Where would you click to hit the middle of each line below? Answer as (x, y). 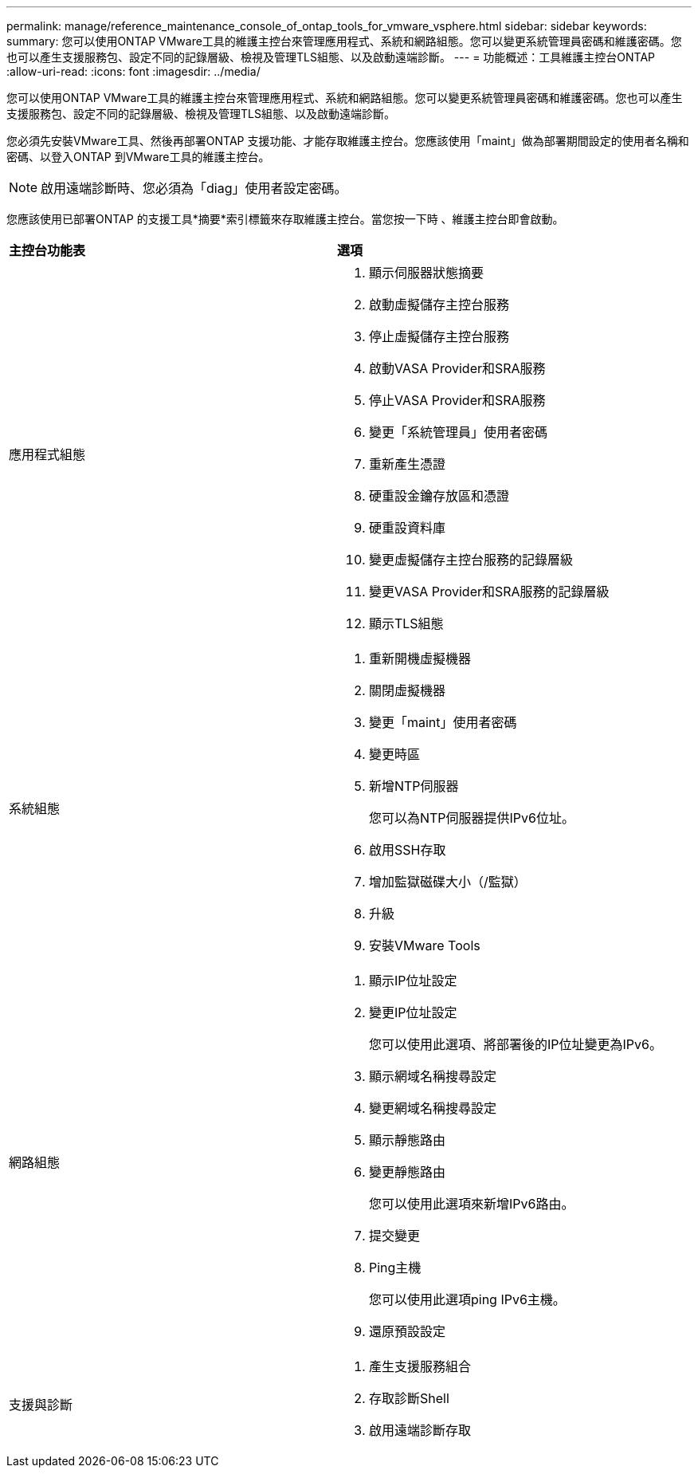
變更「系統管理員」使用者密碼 (458, 432)
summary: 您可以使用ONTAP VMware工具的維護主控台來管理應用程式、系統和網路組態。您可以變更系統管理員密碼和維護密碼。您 (344, 41)
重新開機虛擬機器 (420, 658)
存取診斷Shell (409, 1398)
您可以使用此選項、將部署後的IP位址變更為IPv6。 (515, 1044)
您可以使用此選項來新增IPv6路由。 (471, 1204)
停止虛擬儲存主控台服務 (439, 336)
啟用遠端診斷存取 (420, 1430)
